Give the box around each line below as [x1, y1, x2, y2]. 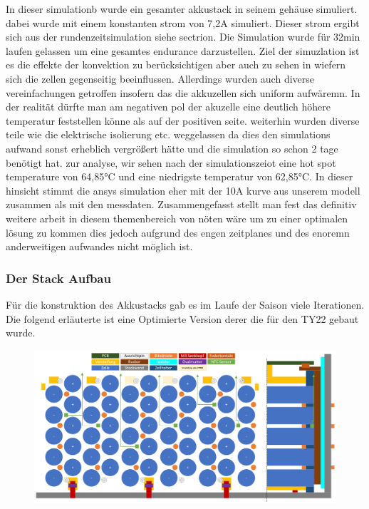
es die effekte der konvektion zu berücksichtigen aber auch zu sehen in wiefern [6, 57, 346, 72]
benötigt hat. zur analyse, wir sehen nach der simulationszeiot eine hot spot [6, 155, 336, 170]
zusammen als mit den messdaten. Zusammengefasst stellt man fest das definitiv [6, 197, 357, 212]
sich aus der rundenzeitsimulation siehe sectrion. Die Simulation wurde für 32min [6, 29, 360, 44]
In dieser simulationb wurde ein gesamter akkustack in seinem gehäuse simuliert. [6, 1, 358, 16]
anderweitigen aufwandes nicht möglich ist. [6, 239, 193, 254]
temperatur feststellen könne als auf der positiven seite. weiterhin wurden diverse [6, 113, 360, 128]
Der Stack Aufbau [6, 269, 111, 287]
